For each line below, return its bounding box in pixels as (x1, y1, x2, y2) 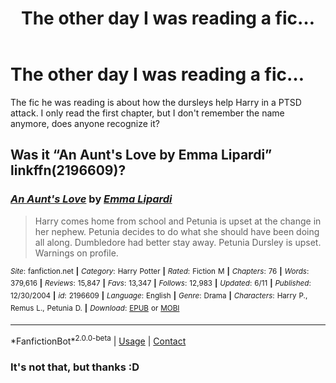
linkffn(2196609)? (10, 162, 127, 179)
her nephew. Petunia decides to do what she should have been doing (34, 225, 320, 237)
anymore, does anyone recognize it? (10, 117, 160, 129)
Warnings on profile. (34, 247, 119, 259)
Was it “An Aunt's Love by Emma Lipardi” (10, 147, 273, 164)
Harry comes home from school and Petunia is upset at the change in (34, 215, 322, 227)
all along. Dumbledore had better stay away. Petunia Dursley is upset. (34, 236, 322, 248)
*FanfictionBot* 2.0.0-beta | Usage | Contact (10, 333, 187, 347)
